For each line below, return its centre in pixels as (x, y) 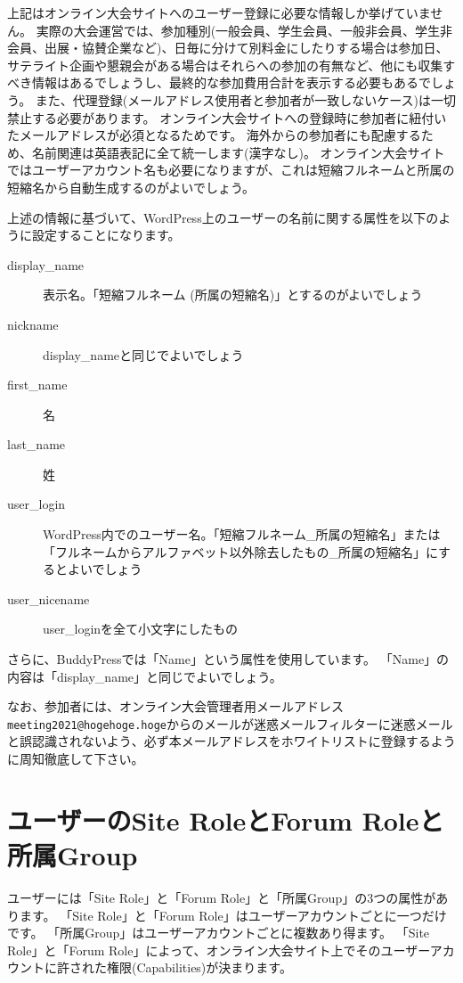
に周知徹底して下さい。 (76, 759)
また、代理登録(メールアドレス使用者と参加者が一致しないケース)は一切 (246, 99)
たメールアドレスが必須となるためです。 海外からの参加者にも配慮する (214, 135)
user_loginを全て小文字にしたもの (141, 629)
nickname (33, 324)
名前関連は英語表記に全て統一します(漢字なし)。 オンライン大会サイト (238, 152)
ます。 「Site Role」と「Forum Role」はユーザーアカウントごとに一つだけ (233, 915)
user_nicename (49, 598)
